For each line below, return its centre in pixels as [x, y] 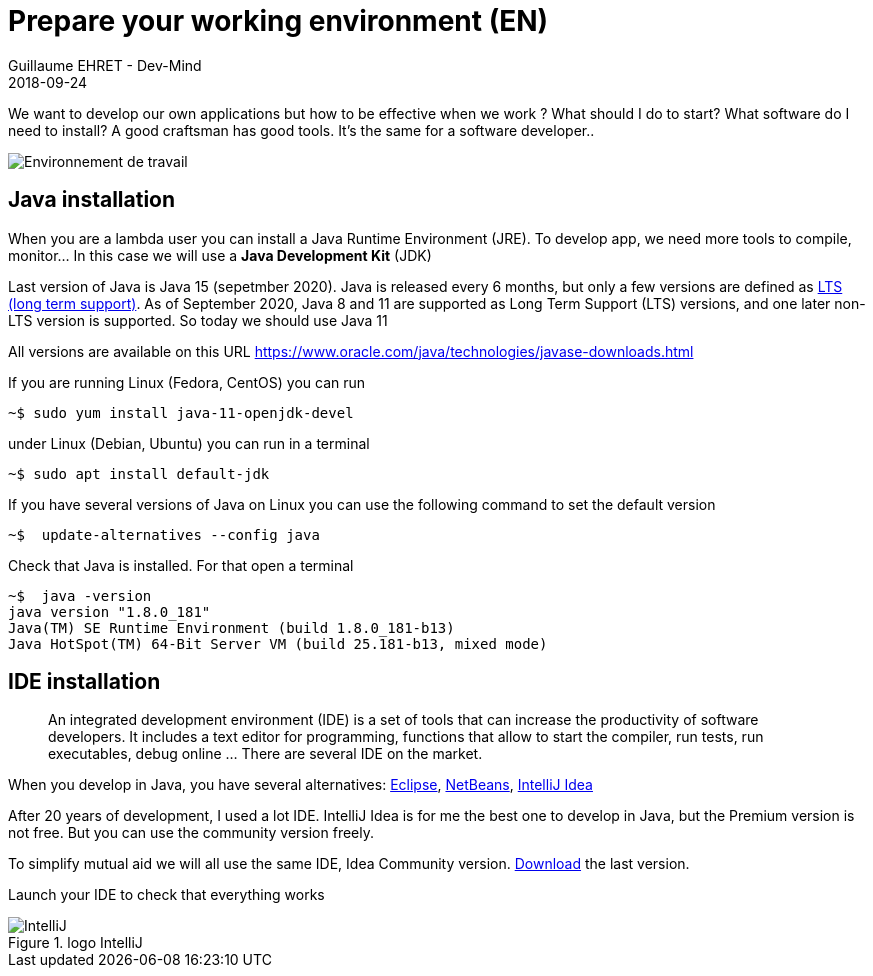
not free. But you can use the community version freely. [191, 833]
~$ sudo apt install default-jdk [139, 473]
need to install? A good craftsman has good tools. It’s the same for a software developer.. [301, 130]
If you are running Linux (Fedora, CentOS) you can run [187, 382]
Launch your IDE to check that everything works [166, 895]
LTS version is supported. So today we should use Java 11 [198, 320]
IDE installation [84, 682]
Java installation [92, 200]
